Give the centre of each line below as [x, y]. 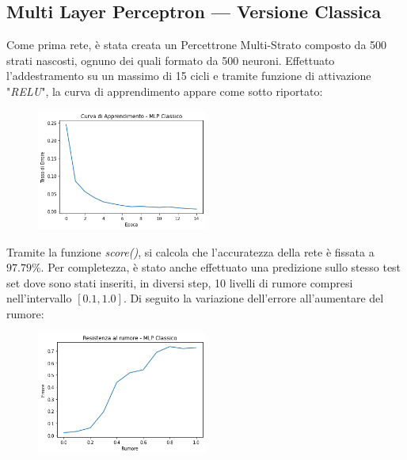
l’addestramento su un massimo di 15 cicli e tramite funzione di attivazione [189, 76]
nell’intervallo [39, 298]
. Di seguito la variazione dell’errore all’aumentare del [253, 298]
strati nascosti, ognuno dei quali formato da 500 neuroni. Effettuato [171, 60]
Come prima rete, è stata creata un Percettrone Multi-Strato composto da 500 [197, 45]
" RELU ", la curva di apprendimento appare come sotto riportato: [165, 91]
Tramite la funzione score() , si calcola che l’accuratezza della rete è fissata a [190, 251]
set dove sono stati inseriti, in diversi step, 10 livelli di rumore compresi [180, 282]
